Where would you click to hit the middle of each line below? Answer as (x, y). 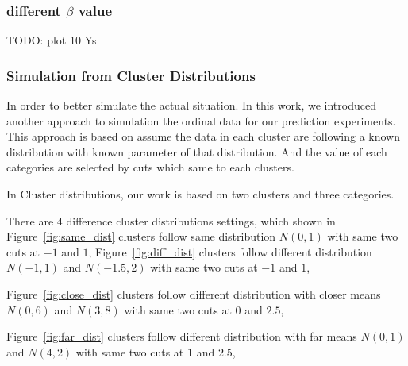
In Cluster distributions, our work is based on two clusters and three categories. (200, 194)
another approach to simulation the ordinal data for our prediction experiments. (201, 120)
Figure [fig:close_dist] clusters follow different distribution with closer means (194, 293)
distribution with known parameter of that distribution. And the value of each (197, 151)
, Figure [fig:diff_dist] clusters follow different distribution (230, 251)
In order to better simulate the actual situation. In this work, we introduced (191, 105)
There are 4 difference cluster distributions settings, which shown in (171, 220)
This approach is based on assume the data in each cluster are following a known (203, 136)
